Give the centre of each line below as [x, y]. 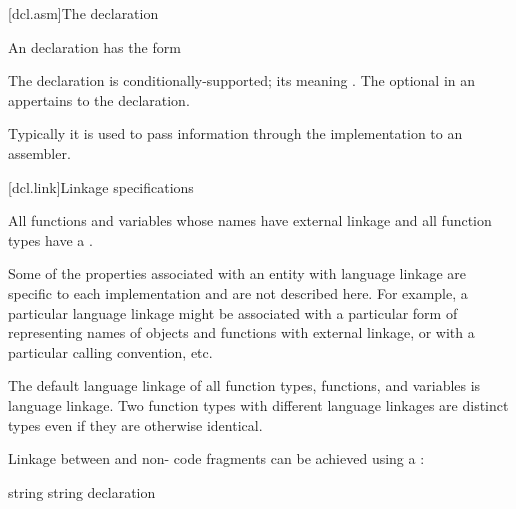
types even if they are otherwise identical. [135, 424]
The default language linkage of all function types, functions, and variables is [244, 385]
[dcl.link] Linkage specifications [101, 186]
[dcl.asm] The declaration [83, 13]
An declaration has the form [94, 46]
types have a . [50, 239]
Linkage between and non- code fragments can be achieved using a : [216, 458]
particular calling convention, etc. [110, 351]
